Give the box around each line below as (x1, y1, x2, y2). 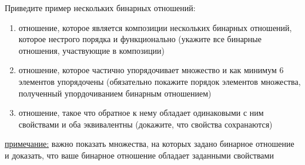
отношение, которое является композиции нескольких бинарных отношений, (18, 21, 292, 33)
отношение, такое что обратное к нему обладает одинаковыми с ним (18, 106, 264, 119)
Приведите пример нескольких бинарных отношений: (5, 2, 196, 13)
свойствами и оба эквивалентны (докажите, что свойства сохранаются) (18, 118, 273, 130)
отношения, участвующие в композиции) (18, 44, 165, 56)
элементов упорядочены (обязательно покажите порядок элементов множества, (18, 75, 301, 87)
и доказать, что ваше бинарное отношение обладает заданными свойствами (5, 149, 274, 161)
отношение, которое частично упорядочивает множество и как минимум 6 (18, 64, 284, 76)
